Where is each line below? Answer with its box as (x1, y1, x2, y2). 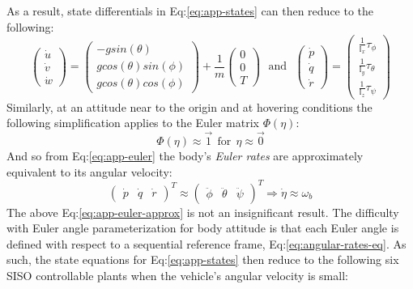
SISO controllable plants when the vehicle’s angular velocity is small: (6, 267, 348, 284)
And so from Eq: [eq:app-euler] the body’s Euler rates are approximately (6, 147, 364, 164)
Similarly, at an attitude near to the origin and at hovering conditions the (6, 98, 373, 115)
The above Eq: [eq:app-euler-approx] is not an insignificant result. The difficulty (6, 203, 399, 220)
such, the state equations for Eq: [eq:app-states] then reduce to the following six (6, 251, 399, 268)
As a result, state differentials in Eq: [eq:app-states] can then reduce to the (6, 2, 374, 19)
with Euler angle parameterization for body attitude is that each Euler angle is (6, 219, 399, 236)
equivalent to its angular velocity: (6, 163, 172, 180)
